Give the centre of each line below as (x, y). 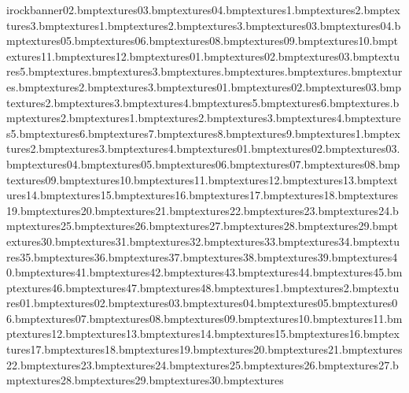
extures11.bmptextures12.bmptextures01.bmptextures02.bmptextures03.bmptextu (203, 56)
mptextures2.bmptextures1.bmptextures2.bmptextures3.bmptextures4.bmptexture (204, 118)
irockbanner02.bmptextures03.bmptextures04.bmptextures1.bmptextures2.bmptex (203, 9)
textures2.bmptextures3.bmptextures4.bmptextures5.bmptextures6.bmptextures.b (203, 102)
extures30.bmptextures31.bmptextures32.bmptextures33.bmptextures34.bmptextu (203, 241)
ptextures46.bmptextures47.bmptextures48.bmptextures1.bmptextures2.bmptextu (203, 287)
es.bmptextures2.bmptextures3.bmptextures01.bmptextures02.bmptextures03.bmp (204, 86)
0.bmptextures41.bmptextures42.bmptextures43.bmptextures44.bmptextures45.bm (204, 272)
